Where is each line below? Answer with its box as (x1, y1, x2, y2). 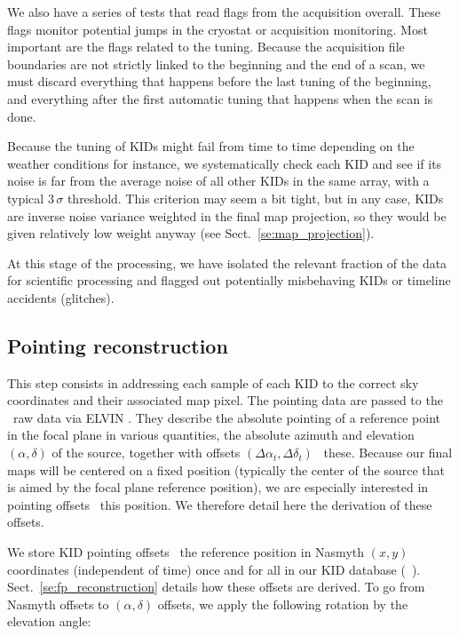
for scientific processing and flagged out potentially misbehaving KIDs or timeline (7, 271, 451, 290)
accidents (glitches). (7, 288, 115, 306)
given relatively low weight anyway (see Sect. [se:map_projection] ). (7, 224, 375, 242)
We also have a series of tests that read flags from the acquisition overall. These (7, 3, 440, 20)
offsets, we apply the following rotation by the (157, 594, 408, 613)
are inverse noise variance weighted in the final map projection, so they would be (7, 206, 447, 225)
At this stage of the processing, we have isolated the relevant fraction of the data (7, 253, 447, 272)
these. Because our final (323, 443, 453, 462)
